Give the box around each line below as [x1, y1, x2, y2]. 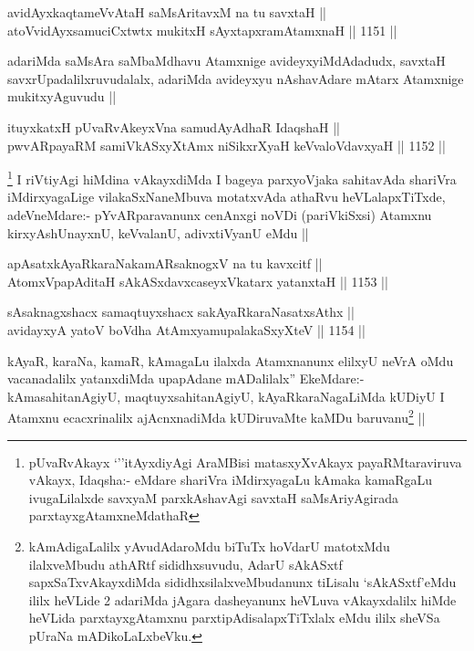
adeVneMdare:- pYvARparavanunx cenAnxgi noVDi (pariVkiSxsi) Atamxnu [7, 205, 432, 224]
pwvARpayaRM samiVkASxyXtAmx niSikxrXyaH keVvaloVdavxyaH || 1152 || [7, 135, 446, 154]
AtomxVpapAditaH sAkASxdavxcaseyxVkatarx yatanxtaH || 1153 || [7, 271, 388, 290]
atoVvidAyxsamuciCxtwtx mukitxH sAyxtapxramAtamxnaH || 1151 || [7, 20, 397, 39]
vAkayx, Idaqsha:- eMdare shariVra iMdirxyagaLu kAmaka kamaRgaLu [28, 470, 433, 489]
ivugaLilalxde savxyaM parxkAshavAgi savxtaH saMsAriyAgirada [28, 488, 398, 507]
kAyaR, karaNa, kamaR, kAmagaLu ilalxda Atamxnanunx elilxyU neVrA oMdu [7, 351, 454, 370]
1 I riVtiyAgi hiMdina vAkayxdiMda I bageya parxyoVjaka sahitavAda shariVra [7, 167, 457, 188]
